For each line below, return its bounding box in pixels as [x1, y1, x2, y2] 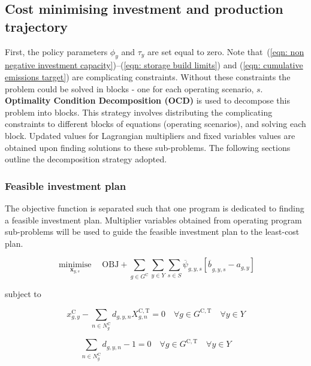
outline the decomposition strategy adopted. [5, 153, 167, 165]
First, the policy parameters [5, 45, 108, 58]
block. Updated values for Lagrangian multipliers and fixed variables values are [5, 129, 295, 141]
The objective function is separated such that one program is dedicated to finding [5, 201, 304, 214]
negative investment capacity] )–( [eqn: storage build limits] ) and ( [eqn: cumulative [5, 59, 303, 71]
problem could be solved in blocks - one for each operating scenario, [5, 82, 254, 95]
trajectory [5, 17, 68, 35]
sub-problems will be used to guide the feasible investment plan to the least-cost [5, 225, 300, 238]
